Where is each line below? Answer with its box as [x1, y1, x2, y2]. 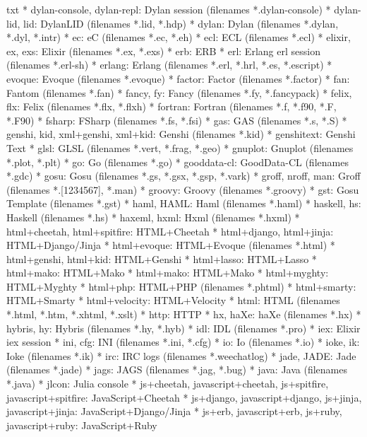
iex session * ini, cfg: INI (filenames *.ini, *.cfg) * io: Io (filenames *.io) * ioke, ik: [6, 334, 360, 349]
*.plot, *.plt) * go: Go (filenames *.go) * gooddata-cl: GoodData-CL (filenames [6, 154, 349, 169]
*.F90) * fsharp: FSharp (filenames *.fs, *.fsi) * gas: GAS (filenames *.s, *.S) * [6, 112, 347, 127]
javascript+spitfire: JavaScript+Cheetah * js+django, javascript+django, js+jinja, [6, 390, 362, 404]
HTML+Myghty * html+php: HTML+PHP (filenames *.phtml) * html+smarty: [6, 279, 356, 293]
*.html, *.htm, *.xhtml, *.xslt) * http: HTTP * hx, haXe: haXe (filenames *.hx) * [6, 307, 361, 322]
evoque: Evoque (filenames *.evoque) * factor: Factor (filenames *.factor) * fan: [6, 71, 350, 86]
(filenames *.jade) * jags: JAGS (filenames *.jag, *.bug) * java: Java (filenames [6, 362, 347, 377]
